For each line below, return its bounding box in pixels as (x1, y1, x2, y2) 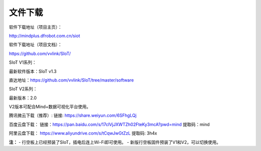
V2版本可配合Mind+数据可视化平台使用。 (9, 104, 91, 110)
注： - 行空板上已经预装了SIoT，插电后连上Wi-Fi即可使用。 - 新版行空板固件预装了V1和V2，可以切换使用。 (9, 139, 221, 145)
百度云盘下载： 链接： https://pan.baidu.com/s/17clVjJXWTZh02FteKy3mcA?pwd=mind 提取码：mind (9, 121, 210, 127)
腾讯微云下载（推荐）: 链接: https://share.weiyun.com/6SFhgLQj (9, 112, 137, 118)
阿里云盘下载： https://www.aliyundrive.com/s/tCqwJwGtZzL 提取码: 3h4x (9, 130, 157, 136)
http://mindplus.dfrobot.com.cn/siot (9, 33, 80, 39)
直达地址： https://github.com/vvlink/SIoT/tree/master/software (9, 77, 134, 83)
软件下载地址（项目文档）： (9, 41, 62, 48)
